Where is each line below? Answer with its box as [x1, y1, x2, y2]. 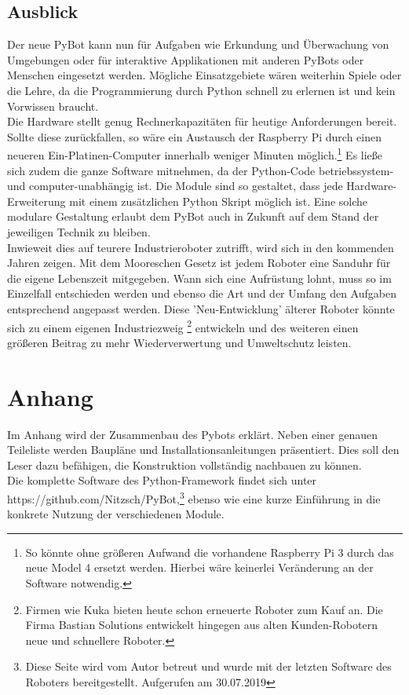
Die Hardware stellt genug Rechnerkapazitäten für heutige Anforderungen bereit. [7, 113, 397, 130]
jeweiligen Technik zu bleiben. [7, 223, 151, 240]
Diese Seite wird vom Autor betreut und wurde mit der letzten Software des [25, 658, 392, 675]
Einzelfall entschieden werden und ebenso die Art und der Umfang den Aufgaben [7, 285, 396, 302]
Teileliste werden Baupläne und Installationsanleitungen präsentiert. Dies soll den [7, 441, 400, 458]
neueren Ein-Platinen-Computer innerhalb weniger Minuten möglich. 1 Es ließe [7, 144, 383, 163]
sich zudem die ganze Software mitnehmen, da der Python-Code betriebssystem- [7, 162, 394, 178]
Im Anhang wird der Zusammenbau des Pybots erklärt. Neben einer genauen [7, 426, 378, 442]
